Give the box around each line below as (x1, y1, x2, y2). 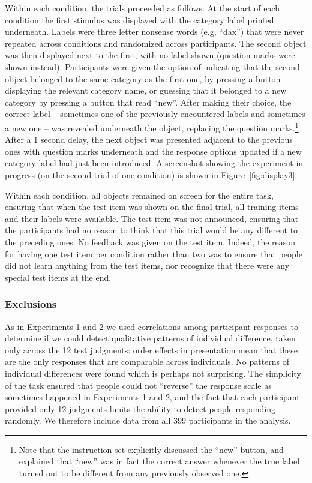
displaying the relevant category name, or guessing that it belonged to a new (5, 84, 287, 97)
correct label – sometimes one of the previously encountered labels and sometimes (5, 107, 305, 120)
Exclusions (5, 296, 57, 311)
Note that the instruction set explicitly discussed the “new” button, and (19, 443, 284, 455)
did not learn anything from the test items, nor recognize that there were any (5, 259, 290, 272)
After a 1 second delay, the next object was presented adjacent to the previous (5, 133, 293, 146)
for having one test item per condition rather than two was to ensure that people (5, 247, 302, 260)
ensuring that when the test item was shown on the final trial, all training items (5, 200, 299, 213)
